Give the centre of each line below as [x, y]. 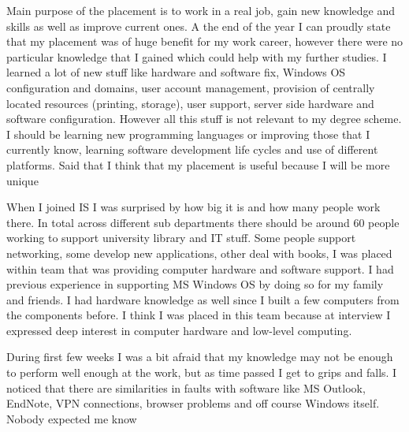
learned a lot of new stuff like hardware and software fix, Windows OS [176, 72]
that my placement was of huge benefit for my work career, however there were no [205, 41]
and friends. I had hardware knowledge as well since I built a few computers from [203, 299]
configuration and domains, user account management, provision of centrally [191, 87]
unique [22, 180]
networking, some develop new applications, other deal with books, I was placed [199, 253]
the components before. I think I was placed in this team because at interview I [199, 315]
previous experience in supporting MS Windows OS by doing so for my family [195, 284]
